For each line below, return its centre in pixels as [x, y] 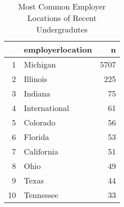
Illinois [36, 79]
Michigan [40, 64]
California [41, 151]
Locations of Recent [62, 18]
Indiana [37, 93]
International [47, 108]
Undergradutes [62, 29]
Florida [37, 137]
